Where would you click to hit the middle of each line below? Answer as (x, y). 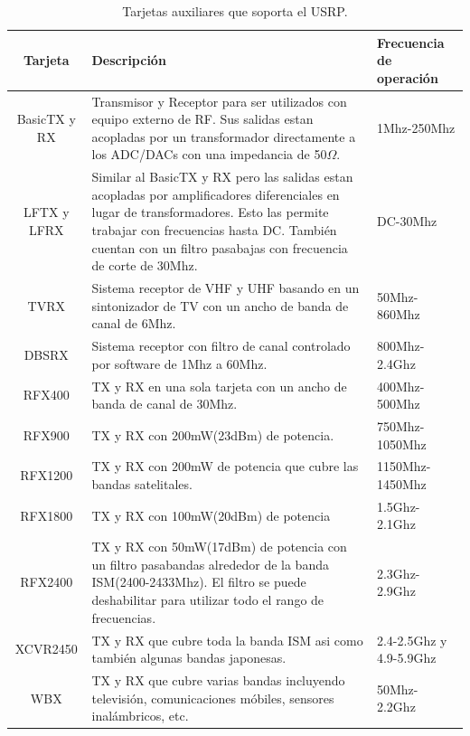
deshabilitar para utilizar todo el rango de (208, 600)
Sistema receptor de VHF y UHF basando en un (226, 288)
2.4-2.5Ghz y (412, 640)
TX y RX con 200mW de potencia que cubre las (225, 466)
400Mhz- (400, 386)
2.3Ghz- (398, 573)
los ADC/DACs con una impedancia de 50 (209, 154)
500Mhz (398, 404)
